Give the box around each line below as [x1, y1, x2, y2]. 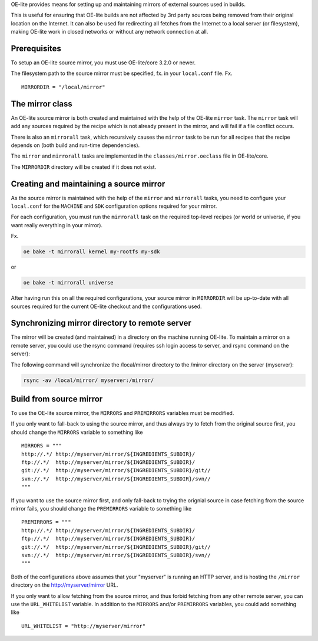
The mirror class [11, 99, 73, 109]
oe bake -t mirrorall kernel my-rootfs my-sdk [23, 248, 160, 255]
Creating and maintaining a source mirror [11, 179, 165, 189]
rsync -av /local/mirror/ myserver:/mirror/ [23, 377, 154, 384]
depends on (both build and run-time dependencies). [11, 142, 140, 149]
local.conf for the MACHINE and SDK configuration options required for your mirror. [11, 202, 217, 210]
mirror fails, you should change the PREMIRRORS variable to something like [11, 505, 192, 512]
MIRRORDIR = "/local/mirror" [21, 83, 105, 90]
